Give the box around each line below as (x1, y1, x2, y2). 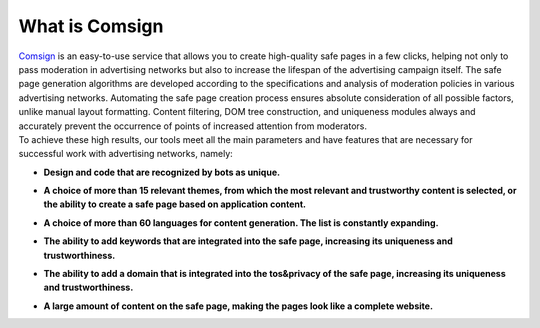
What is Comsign (18, 15, 164, 37)
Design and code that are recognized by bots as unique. (43, 166, 280, 178)
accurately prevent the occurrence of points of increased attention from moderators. (18, 120, 367, 132)
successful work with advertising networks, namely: (18, 148, 234, 160)
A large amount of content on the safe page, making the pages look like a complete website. (43, 300, 434, 312)
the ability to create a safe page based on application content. (43, 198, 307, 210)
